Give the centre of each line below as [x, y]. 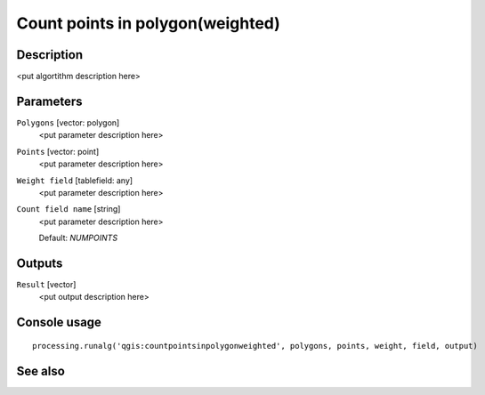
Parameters [49, 101]
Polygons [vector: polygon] [68, 122]
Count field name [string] [69, 209]
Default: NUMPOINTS [78, 238]
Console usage [59, 322]
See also [41, 371]
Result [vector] [46, 284]
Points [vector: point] [58, 151]
